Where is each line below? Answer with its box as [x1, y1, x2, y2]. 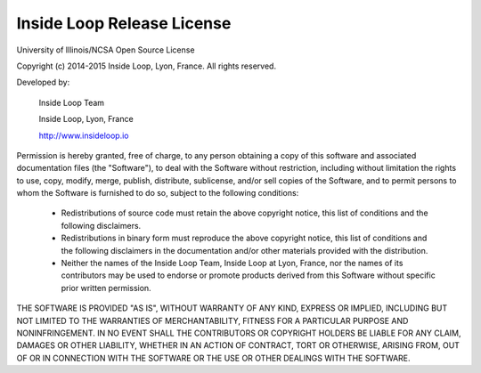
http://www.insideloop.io [38, 130, 129, 141]
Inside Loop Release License [16, 13, 232, 33]
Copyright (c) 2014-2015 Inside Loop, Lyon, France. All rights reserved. [16, 61, 276, 71]
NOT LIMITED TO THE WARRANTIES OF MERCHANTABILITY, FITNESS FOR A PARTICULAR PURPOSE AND [16, 315, 409, 326]
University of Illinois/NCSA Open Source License [16, 45, 195, 55]
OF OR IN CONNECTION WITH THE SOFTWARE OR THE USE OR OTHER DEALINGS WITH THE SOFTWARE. [16, 353, 411, 363]
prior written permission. [61, 282, 151, 293]
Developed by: [16, 77, 70, 88]
